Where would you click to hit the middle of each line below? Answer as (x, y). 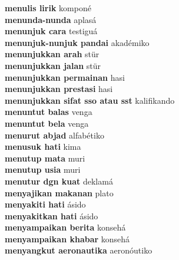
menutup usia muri (43, 170)
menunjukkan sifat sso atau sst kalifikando (90, 100)
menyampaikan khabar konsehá (67, 238)
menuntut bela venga (47, 123)
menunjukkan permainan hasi (65, 77)
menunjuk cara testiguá (51, 31)
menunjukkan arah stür (52, 54)
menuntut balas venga (49, 112)
